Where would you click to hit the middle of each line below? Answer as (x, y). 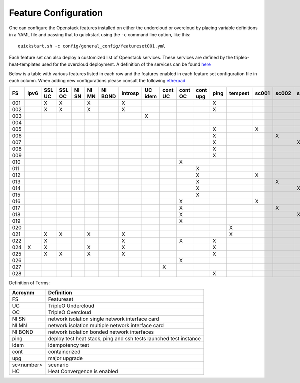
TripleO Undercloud (71, 306)
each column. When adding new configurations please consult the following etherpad (97, 80)
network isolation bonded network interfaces (101, 332)
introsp (130, 93)
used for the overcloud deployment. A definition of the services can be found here (126, 64)
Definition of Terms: (29, 283)
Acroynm (23, 292)
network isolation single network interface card (104, 319)
